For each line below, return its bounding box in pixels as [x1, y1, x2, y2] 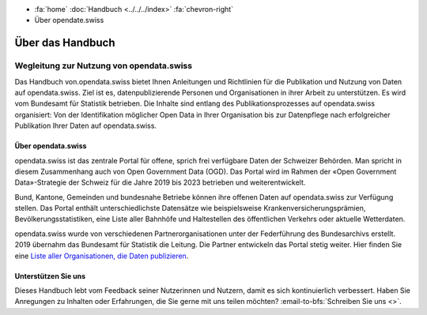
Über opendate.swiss [34, 16, 104, 25]
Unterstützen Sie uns [14, 271, 86, 280]
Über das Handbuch [14, 36, 115, 50]
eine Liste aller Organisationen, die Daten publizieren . [14, 251, 189, 261]
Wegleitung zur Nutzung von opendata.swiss [14, 60, 193, 71]
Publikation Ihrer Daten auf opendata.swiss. [14, 121, 157, 130]
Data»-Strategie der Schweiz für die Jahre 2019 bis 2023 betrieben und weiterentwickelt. [14, 178, 306, 187]
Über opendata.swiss [14, 141, 87, 151]
